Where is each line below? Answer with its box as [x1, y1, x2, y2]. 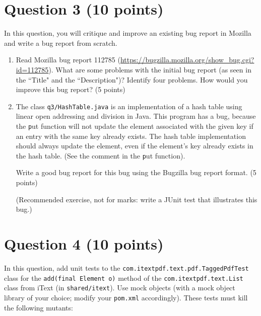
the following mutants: [4, 302, 73, 312]
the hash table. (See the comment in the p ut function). [16, 150, 185, 161]
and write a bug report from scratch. [4, 37, 117, 48]
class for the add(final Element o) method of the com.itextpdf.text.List [4, 272, 243, 283]
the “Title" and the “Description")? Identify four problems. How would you [16, 74, 248, 85]
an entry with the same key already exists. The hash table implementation [16, 130, 246, 141]
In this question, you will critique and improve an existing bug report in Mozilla [4, 28, 251, 38]
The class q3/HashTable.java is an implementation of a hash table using [16, 101, 242, 111]
